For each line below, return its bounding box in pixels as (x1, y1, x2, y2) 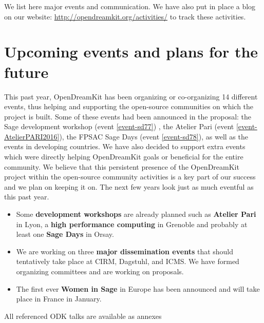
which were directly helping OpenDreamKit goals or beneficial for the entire (4, 151, 243, 162)
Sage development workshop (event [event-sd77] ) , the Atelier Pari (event (4, 121, 234, 132)
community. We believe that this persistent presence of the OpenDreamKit (4, 161, 239, 172)
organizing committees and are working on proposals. (16, 266, 184, 276)
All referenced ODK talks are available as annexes (4, 310, 162, 321)
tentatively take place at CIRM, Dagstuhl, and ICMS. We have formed (16, 256, 239, 267)
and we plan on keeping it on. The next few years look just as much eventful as (4, 181, 254, 192)
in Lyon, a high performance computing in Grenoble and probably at (16, 218, 248, 229)
